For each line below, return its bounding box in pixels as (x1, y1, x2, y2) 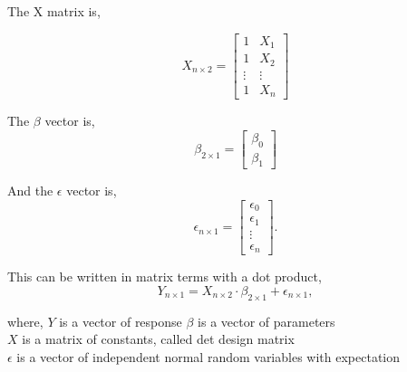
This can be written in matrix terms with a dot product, (7, 267, 322, 286)
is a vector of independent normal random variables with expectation (16, 348, 401, 367)
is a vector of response (59, 311, 182, 330)
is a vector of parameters (198, 311, 335, 330)
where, (7, 311, 44, 330)
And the (7, 181, 53, 200)
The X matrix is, (7, 2, 101, 20)
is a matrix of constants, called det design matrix (22, 329, 295, 348)
